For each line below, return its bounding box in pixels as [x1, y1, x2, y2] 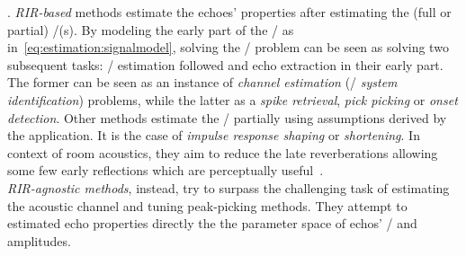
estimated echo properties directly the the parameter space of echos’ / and [7, 214, 417, 233]
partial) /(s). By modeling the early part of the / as [7, 20, 294, 39]
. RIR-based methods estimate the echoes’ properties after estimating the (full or [7, 3, 452, 21]
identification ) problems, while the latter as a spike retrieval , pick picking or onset [7, 90, 458, 109]
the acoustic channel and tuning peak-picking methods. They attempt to [7, 196, 408, 215]
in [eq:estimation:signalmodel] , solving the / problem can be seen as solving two [7, 38, 449, 57]
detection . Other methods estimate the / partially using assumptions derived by [7, 108, 447, 127]
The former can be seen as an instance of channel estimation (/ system [7, 73, 398, 92]
